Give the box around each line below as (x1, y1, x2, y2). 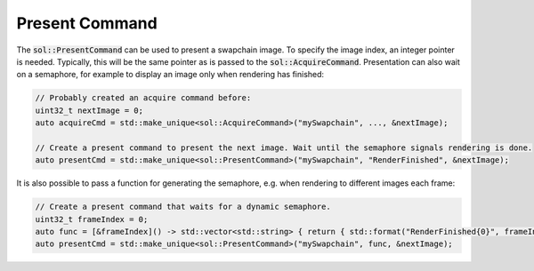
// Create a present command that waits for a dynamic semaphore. (35, 202, 331, 212)
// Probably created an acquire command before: (35, 93, 252, 103)
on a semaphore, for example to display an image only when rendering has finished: (16, 69, 325, 80)
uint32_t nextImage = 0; (35, 105, 144, 116)
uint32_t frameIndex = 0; (35, 214, 149, 224)
